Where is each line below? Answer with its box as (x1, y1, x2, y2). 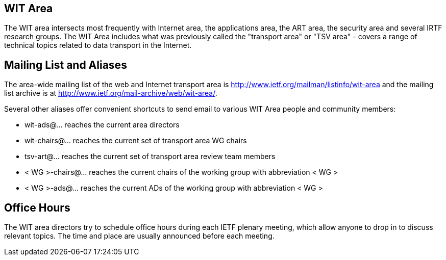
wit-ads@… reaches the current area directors (24, 120, 180, 129)
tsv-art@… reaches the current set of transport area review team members (24, 152, 276, 161)
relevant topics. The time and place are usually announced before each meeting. (4, 231, 275, 241)
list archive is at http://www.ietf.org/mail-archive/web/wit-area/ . (4, 89, 217, 98)
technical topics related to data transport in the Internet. (4, 41, 192, 50)
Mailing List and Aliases (4, 58, 127, 71)
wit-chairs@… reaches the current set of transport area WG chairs (24, 136, 247, 145)
